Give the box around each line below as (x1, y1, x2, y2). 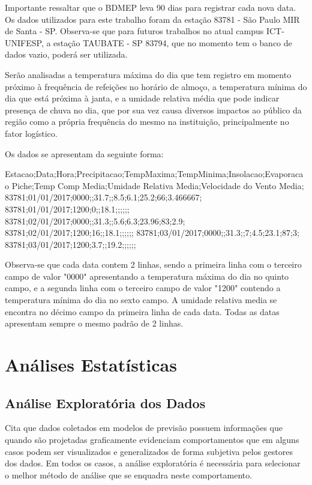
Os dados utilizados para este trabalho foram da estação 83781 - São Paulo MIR (5, 13, 300, 25)
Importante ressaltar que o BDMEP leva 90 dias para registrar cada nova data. (5, 1, 296, 13)
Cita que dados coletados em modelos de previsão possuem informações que (5, 421, 283, 434)
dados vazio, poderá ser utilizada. (5, 48, 128, 61)
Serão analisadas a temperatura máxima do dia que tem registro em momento (5, 68, 292, 80)
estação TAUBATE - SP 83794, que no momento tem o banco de (53, 36, 292, 49)
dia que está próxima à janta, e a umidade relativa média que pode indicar (5, 92, 280, 104)
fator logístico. (5, 127, 58, 139)
